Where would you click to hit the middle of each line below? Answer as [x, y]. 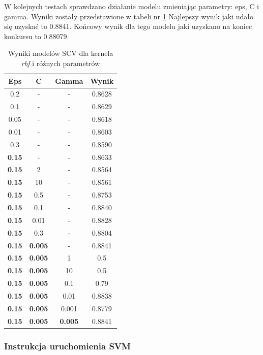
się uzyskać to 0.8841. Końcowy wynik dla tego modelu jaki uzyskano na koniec [128, 26]
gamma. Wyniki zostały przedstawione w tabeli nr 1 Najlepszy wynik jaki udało [129, 16]
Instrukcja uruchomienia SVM [67, 346]
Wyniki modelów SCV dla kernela [61, 53]
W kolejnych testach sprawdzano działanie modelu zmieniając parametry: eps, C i [131, 6]
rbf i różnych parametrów [61, 63]
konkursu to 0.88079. [37, 36]
